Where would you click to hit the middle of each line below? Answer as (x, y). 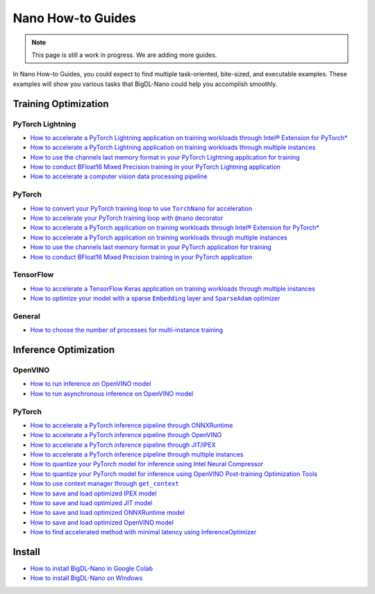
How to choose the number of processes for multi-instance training (127, 330)
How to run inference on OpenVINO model (91, 384)
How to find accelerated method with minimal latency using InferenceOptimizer (143, 532)
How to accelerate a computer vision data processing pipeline (119, 176)
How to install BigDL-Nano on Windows (86, 578)
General (27, 316)
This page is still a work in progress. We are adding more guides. (124, 55)
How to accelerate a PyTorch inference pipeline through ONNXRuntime (132, 425)
